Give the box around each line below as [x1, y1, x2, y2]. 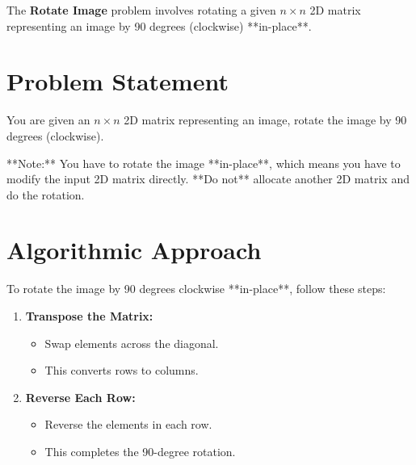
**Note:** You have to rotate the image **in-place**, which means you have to [6, 154, 401, 171]
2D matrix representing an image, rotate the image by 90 [124, 111, 407, 128]
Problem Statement [6, 65, 229, 98]
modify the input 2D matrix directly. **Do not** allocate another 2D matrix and [6, 170, 410, 187]
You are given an [6, 111, 90, 128]
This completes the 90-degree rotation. [44, 442, 236, 459]
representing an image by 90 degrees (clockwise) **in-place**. [6, 17, 312, 34]
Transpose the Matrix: [25, 308, 153, 324]
